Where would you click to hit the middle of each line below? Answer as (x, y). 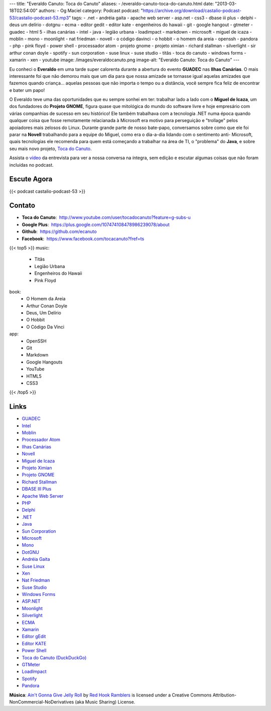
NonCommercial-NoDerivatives (42, 702)
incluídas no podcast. (31, 165)
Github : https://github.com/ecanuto (59, 231)
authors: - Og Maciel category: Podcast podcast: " (91, 11)
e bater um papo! (27, 90)
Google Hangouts (44, 362)
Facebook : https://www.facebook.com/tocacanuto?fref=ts (83, 239)
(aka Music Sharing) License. (105, 702)
